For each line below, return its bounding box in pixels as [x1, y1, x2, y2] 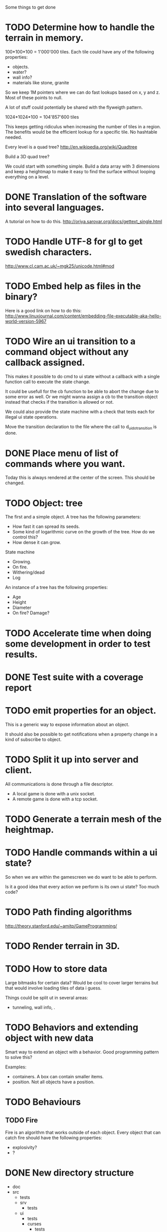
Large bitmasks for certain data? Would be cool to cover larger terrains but [5, 980, 159, 986]
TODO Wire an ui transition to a [5, 335, 136, 347]
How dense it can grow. [12, 539, 61, 545]
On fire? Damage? [12, 610, 50, 616]
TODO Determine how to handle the [5, 22, 155, 33]
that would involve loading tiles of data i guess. [5, 985, 102, 991]
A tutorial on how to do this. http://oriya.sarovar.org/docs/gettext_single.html [5, 218, 163, 224]
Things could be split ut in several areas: [5, 994, 88, 1000]
